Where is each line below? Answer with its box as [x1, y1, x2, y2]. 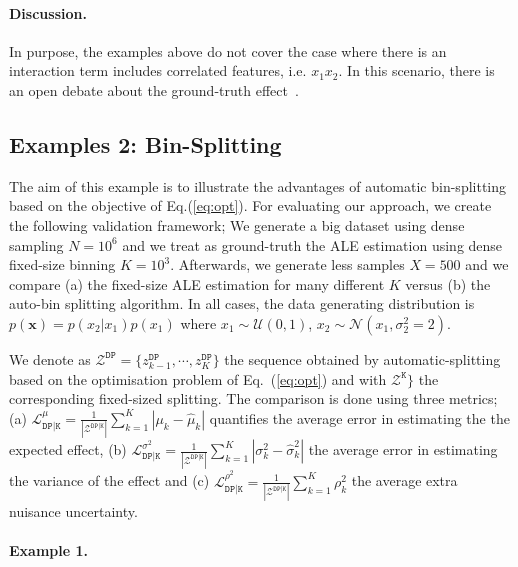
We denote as [9, 348, 91, 369]
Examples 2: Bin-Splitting [9, 128, 282, 159]
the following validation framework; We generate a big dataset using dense [9, 214, 465, 235]
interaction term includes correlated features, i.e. [9, 60, 307, 81]
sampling [9, 234, 64, 255]
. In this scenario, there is [338, 60, 495, 81]
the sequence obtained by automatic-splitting [224, 348, 501, 369]
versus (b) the [405, 273, 491, 294]
